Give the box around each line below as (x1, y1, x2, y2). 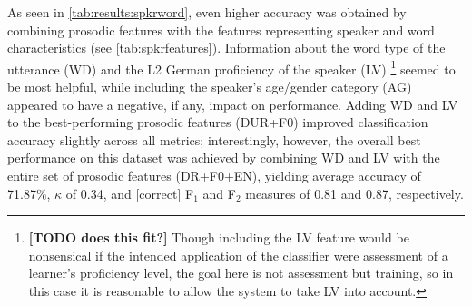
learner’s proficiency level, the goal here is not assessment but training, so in (28, 263, 454, 282)
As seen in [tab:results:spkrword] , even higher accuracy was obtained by (7, 3, 407, 21)
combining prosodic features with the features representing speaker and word (7, 20, 435, 39)
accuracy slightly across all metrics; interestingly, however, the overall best (7, 130, 421, 149)
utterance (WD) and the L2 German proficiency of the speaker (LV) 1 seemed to (7, 56, 456, 78)
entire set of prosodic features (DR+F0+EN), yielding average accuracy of (7, 166, 421, 184)
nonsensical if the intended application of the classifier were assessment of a (28, 245, 448, 264)
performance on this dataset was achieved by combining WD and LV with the (7, 148, 440, 167)
